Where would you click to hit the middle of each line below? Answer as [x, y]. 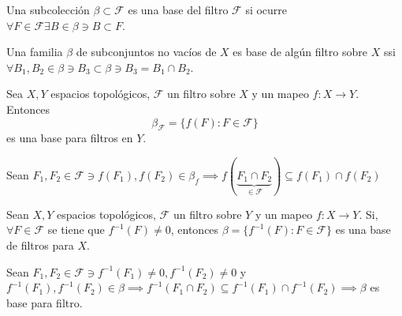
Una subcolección [48, 9]
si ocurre [266, 9]
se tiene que [76, 229]
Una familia [35, 52]
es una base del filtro [178, 9]
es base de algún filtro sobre [300, 52]
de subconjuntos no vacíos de [146, 52]
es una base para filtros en [70, 138]
